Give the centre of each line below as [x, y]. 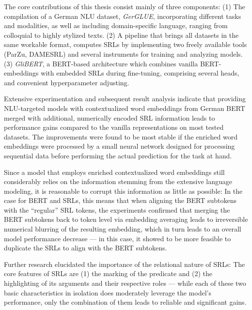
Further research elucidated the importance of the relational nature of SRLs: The [125, 264]
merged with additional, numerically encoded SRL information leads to [110, 117]
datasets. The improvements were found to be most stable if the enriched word [121, 136]
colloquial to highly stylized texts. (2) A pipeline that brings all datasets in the [121, 35]
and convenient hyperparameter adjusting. [67, 82]
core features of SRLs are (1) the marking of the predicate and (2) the [108, 273]
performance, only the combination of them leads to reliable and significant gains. [125, 302]
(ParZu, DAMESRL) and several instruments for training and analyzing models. [123, 54]
